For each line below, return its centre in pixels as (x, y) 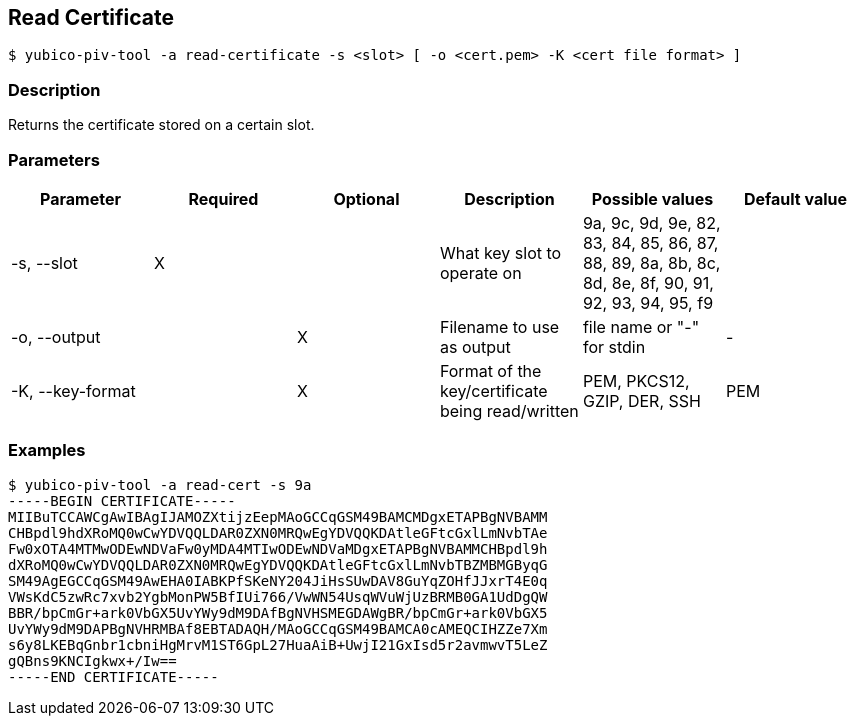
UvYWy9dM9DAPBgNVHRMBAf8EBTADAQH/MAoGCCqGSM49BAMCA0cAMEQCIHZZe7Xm (278, 628)
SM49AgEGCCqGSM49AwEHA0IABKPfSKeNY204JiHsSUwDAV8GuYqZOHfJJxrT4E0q (278, 580)
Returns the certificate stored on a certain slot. (161, 125)
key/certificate (493, 390)
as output (475, 346)
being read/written (509, 410)
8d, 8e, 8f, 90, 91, (648, 282)
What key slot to (500, 252)
